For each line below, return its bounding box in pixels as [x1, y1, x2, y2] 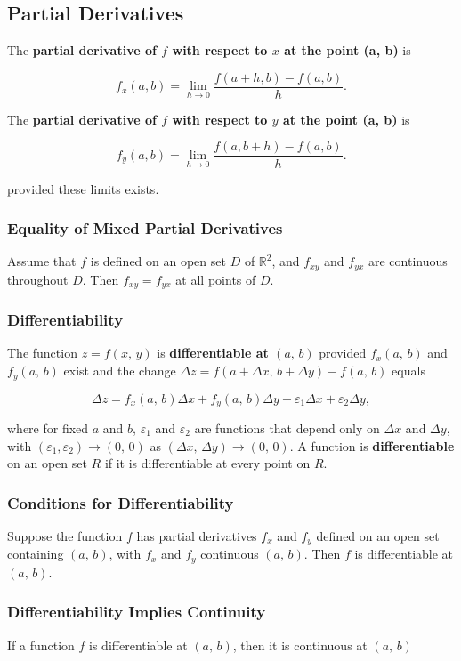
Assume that [7, 252, 77, 270]
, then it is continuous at [232, 635, 368, 654]
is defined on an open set [90, 252, 226, 270]
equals [392, 361, 425, 380]
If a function [7, 635, 75, 654]
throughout [7, 270, 69, 288]
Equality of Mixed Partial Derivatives [7, 217, 283, 239]
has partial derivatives [136, 526, 257, 544]
